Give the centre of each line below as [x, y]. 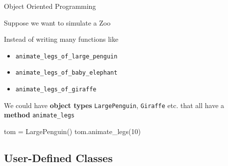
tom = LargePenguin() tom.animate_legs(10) [72, 131]
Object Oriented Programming [50, 6]
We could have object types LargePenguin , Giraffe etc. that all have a [114, 105]
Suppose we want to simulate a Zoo [57, 22]
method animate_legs [39, 115]
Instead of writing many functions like [61, 39]
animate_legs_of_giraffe [56, 90]
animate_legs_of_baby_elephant [66, 73]
